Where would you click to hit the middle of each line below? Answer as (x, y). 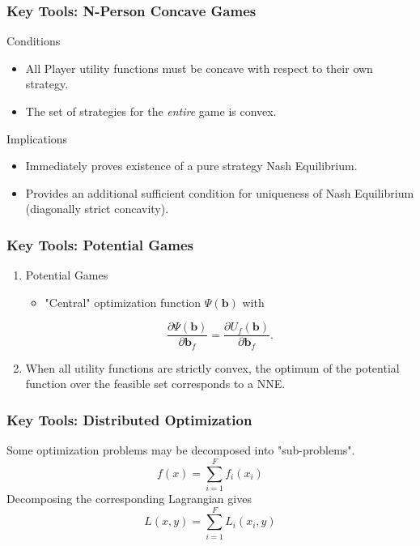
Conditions (34, 41)
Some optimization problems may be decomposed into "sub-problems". (181, 450)
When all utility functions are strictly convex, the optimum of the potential (212, 367)
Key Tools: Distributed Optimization (129, 420)
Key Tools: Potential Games (100, 244)
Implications (37, 138)
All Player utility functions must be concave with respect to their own (199, 68)
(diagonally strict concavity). (97, 209)
